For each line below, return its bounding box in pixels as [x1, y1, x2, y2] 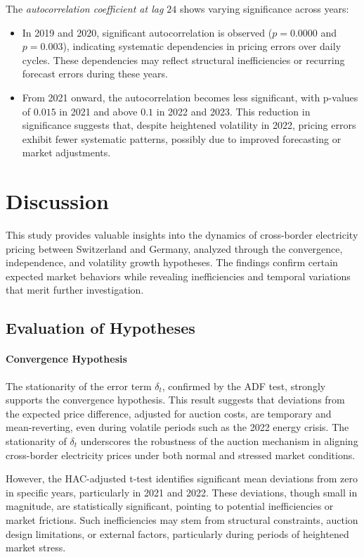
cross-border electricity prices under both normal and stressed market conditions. [6, 447, 356, 462]
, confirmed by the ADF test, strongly [162, 378, 326, 393]
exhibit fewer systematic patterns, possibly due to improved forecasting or [22, 131, 342, 146]
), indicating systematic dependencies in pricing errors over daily [63, 39, 342, 54]
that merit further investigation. [6, 282, 144, 297]
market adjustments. [22, 145, 111, 160]
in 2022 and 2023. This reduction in [156, 104, 311, 118]
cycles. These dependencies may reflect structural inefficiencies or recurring [22, 52, 345, 67]
